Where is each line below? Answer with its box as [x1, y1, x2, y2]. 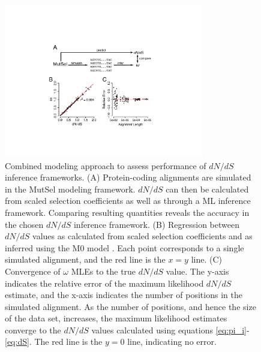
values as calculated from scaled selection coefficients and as [32, 230, 253, 242]
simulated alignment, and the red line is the [5, 253, 166, 266]
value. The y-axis [166, 264, 229, 277]
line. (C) [191, 253, 222, 266]
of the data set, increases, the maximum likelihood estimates [5, 312, 227, 324]
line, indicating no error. [127, 335, 217, 348]
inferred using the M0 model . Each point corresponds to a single [5, 241, 244, 254]
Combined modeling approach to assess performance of [5, 159, 206, 172]
